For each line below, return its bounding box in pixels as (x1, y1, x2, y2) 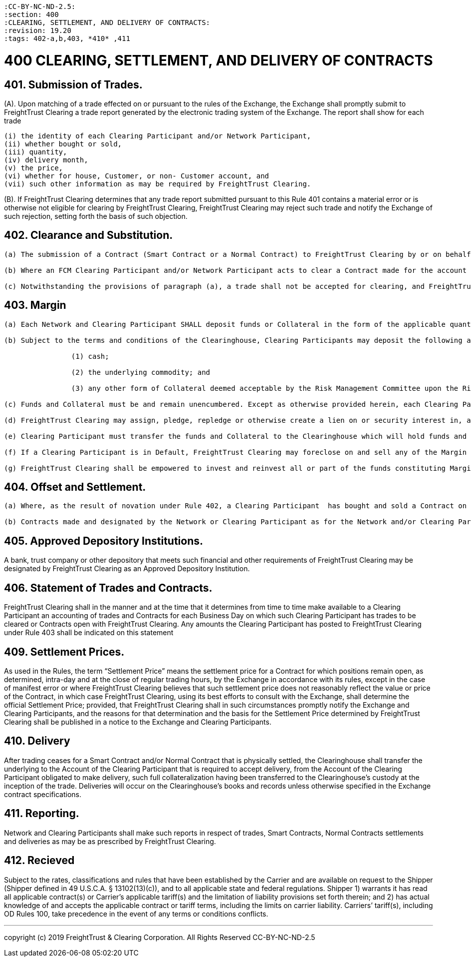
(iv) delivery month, (4, 155, 88, 164)
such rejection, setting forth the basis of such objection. (4, 211, 188, 220)
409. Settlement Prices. (4, 645, 125, 658)
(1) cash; (71, 352, 109, 360)
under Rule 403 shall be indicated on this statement (4, 628, 174, 637)
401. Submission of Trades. (4, 78, 143, 91)
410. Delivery (4, 735, 70, 748)
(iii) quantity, (4, 147, 67, 156)
